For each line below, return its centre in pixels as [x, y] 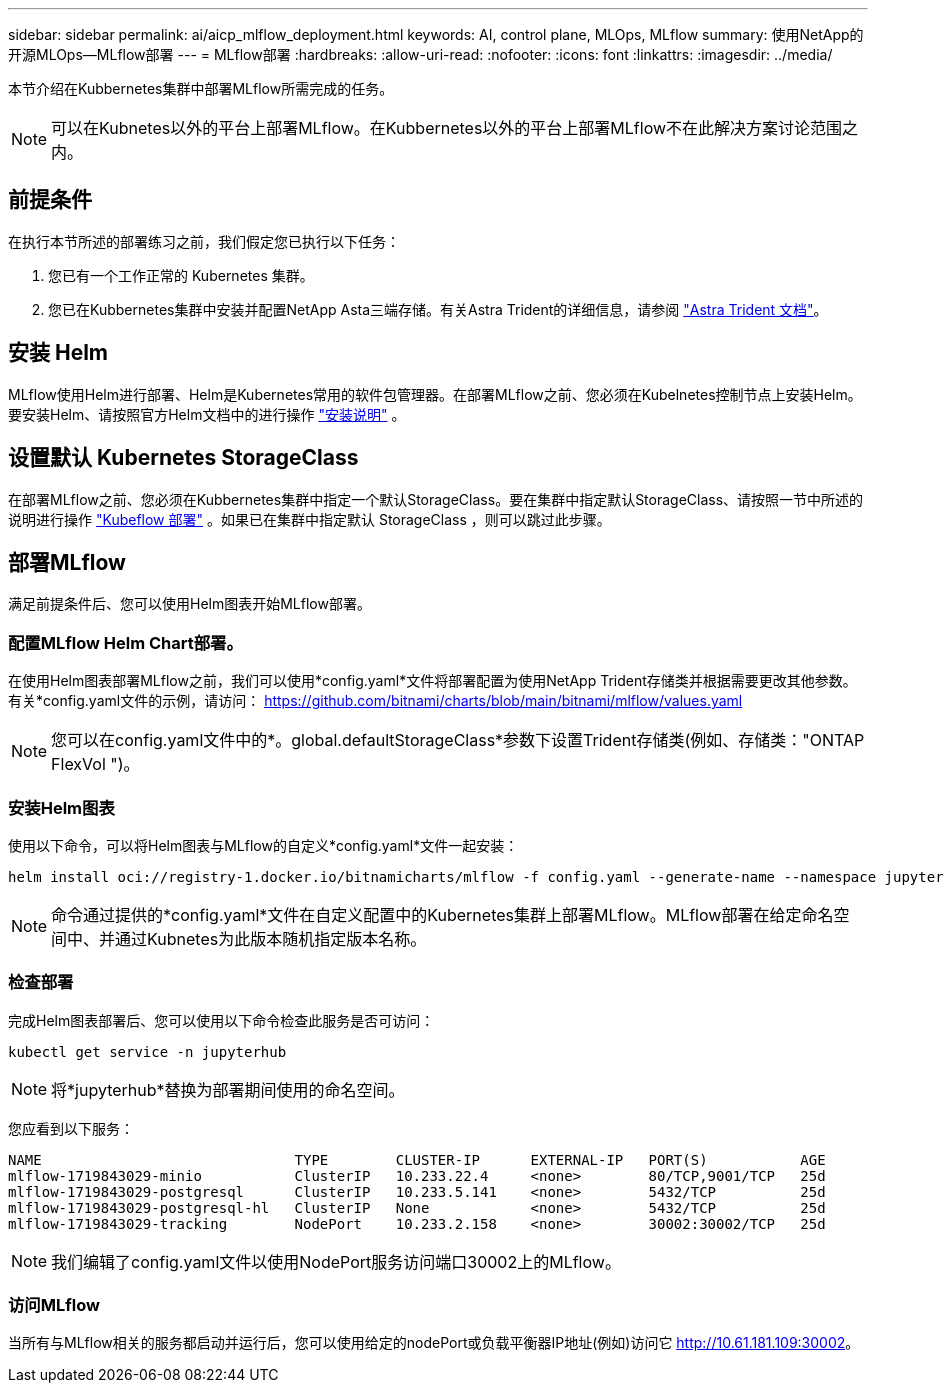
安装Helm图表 [61, 807]
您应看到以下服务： [71, 1128]
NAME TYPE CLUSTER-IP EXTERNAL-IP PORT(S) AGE [417, 1159]
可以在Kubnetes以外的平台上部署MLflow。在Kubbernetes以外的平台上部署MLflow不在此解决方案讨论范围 [447, 128]
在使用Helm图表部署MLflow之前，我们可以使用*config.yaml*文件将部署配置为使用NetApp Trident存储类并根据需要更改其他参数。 [432, 681]
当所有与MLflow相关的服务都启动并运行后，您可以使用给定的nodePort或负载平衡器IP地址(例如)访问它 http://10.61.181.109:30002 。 [434, 1343]
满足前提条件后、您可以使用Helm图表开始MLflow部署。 [189, 604]
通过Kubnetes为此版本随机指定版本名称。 [271, 938]
